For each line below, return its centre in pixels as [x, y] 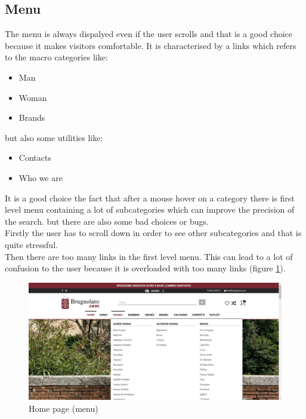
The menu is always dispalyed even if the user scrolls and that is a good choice [149, 34]
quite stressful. [31, 244]
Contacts [35, 157]
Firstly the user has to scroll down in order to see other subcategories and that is [153, 233]
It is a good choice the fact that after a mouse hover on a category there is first [150, 198]
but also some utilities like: [54, 137]
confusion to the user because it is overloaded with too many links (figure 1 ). [145, 268]
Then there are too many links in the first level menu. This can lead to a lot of [149, 256]
